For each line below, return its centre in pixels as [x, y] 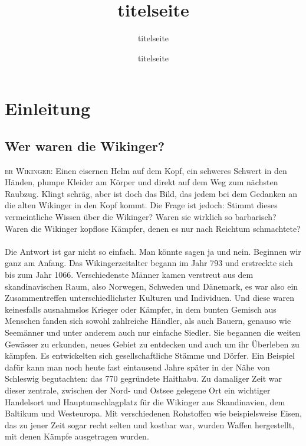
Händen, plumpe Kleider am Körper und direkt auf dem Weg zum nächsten [142, 182]
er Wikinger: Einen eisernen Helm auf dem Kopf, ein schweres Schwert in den [146, 170]
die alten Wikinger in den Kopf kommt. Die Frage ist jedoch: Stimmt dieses [141, 205]
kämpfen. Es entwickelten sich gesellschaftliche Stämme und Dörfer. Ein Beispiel [150, 355]
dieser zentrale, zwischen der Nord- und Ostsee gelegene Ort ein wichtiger [138, 390]
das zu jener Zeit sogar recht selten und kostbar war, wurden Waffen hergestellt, [150, 424]
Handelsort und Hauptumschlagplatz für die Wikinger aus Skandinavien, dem [145, 401]
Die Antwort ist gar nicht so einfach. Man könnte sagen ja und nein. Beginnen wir [153, 251]
